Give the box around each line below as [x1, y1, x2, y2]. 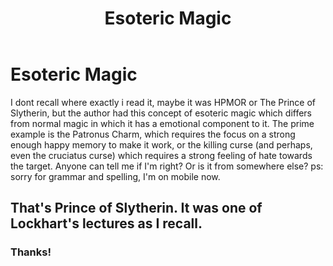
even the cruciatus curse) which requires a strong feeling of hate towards [10, 149, 313, 161]
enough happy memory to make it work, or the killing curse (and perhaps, [10, 138, 313, 151]
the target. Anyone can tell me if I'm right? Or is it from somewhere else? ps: [10, 160, 324, 172]
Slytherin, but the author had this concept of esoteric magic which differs [10, 107, 313, 119]
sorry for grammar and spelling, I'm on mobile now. [10, 170, 221, 182]
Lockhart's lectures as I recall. [10, 215, 203, 232]
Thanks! [10, 245, 52, 259]
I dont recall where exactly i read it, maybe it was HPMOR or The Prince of [10, 96, 317, 108]
